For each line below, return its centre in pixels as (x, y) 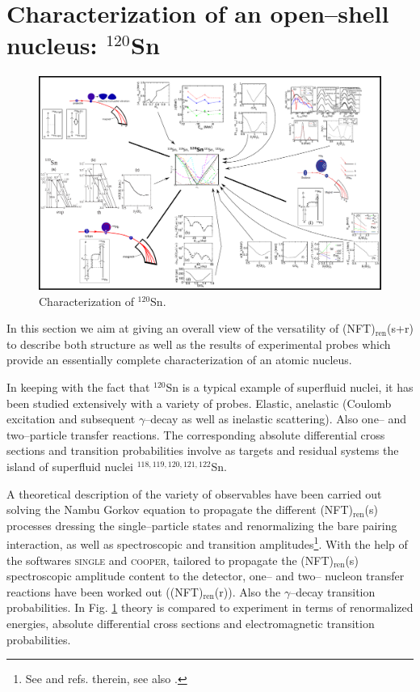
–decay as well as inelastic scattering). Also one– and (276, 419)
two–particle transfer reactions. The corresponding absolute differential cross (196, 434)
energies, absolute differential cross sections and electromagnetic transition (191, 623)
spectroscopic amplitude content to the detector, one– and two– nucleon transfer (206, 576)
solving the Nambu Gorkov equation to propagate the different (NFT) (180, 509)
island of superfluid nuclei (70, 466)
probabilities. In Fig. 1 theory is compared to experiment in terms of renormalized (210, 607)
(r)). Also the (248, 591)
